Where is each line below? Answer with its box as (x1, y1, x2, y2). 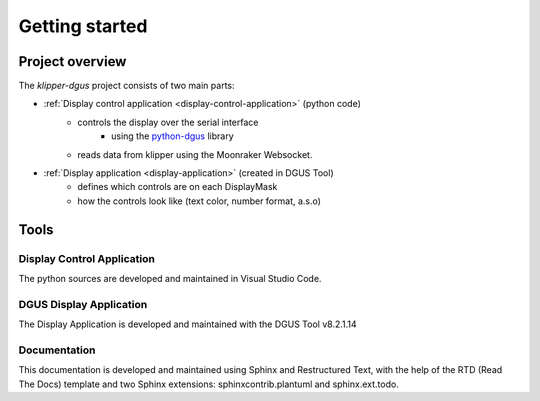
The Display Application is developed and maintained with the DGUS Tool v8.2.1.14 (18, 318, 357, 330)
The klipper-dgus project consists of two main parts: (18, 80, 235, 92)
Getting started (18, 15, 148, 37)
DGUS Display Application (18, 297, 148, 311)
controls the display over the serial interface (77, 116, 259, 128)
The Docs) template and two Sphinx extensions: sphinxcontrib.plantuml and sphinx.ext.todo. (18, 378, 399, 390)
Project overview (18, 53, 127, 70)
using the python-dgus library (111, 130, 234, 142)
